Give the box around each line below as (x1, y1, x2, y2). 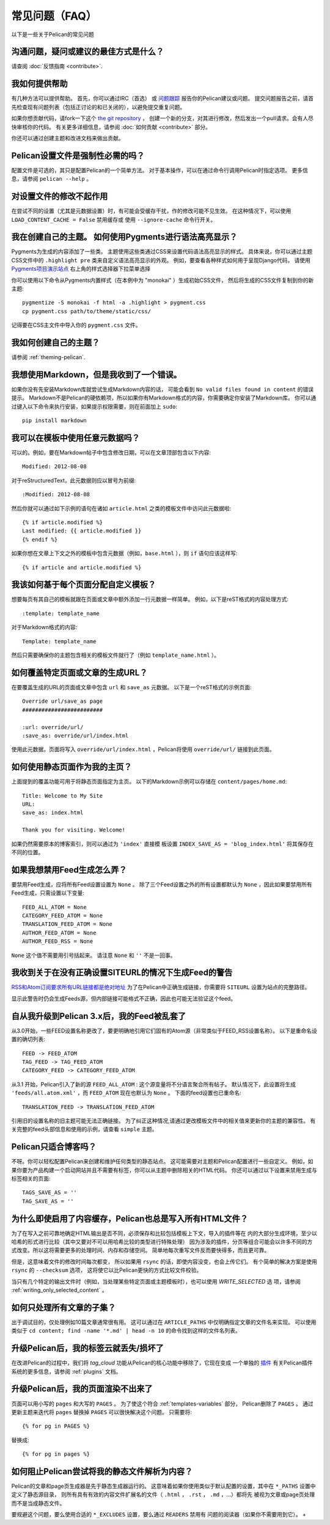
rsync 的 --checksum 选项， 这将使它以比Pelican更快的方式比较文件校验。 (11, 1266, 202, 1274)
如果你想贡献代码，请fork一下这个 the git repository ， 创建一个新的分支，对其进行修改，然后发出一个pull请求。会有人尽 (11, 115, 314, 122)
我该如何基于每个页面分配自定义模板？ (11, 580, 156, 590)
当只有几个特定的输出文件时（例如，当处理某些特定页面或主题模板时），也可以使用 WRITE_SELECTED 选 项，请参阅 (11, 1277, 301, 1285)
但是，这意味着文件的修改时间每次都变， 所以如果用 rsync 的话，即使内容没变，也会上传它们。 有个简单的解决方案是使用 (11, 1258, 317, 1265)
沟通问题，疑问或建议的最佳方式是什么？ (11, 47, 164, 57)
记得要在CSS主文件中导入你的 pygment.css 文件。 (11, 322, 141, 329)
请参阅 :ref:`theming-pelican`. (11, 354, 86, 361)
